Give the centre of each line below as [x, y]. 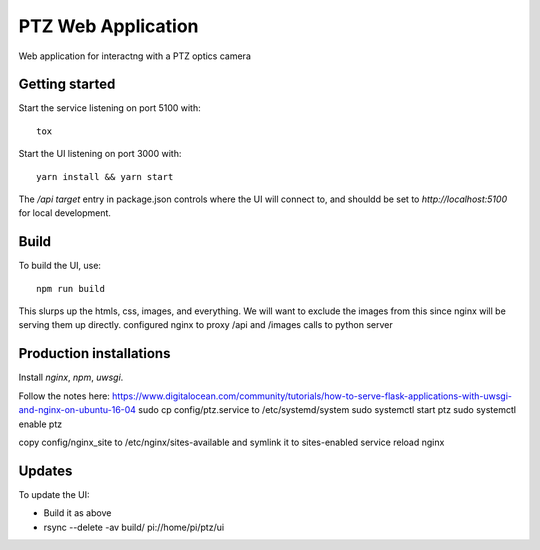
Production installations [94, 353]
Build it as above [77, 513]
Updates [45, 470]
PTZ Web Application [108, 26]
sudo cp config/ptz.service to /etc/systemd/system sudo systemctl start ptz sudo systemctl [327, 410]
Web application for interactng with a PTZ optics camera [135, 56]
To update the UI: [54, 494]
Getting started [67, 84]
